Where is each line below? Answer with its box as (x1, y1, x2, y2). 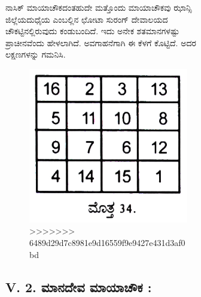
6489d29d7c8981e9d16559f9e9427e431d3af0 (29, 236, 185, 248)
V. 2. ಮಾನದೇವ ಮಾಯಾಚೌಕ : (5, 277, 152, 296)
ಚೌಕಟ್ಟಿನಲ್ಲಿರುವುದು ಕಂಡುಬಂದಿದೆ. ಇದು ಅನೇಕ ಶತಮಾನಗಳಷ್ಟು (5, 25, 179, 37)
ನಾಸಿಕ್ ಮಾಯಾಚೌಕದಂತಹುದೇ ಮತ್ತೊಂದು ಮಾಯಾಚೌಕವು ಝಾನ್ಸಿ (5, 1, 192, 13)
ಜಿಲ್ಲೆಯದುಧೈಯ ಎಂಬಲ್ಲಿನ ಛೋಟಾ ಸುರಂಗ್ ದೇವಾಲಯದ (5, 13, 168, 25)
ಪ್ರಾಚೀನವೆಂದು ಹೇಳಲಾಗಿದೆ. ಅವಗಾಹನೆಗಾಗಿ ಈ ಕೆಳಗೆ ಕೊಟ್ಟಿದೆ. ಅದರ (5, 36, 196, 49)
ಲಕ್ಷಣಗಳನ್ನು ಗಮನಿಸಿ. (5, 48, 66, 61)
